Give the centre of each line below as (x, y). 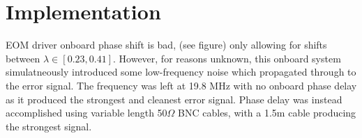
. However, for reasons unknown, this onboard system (227, 58)
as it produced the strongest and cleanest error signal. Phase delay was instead (174, 99)
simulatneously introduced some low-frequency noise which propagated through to (181, 72)
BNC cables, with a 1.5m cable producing (267, 113)
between (23, 58)
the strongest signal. (49, 126)
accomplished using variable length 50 (86, 113)
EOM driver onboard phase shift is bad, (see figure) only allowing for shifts (166, 45)
